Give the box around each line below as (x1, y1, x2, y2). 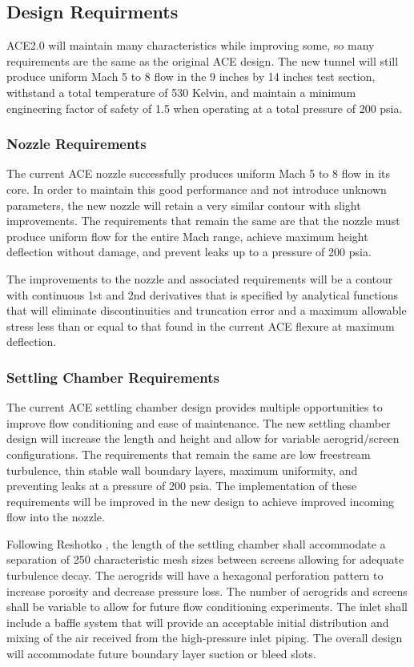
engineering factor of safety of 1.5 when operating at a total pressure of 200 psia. (6, 99, 403, 116)
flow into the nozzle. (6, 508, 105, 525)
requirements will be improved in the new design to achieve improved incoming (6, 492, 395, 509)
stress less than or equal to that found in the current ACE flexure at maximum (6, 317, 395, 334)
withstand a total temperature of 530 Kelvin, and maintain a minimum (6, 83, 356, 100)
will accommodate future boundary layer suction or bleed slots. (6, 645, 316, 662)
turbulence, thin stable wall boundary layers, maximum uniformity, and (6, 461, 358, 478)
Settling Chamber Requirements (6, 367, 219, 387)
